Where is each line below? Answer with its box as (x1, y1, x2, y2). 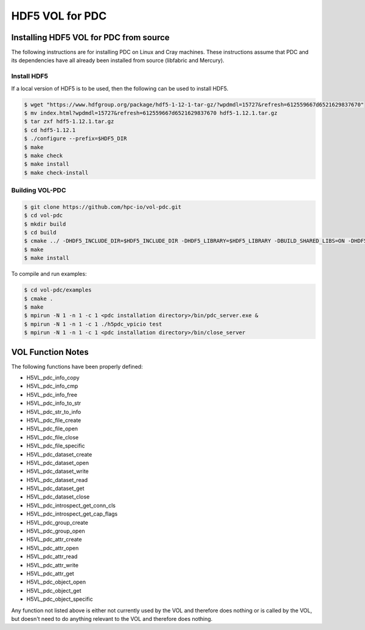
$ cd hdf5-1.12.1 (24, 127, 76, 133)
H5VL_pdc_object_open (26, 578, 86, 586)
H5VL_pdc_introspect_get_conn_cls (26, 502, 116, 509)
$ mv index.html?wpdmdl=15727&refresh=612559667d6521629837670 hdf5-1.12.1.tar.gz (24, 110, 278, 116)
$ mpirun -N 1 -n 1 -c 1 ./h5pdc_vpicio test (24, 320, 162, 327)
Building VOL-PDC (11, 186, 66, 195)
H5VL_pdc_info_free (26, 391, 77, 398)
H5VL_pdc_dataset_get (26, 485, 85, 492)
